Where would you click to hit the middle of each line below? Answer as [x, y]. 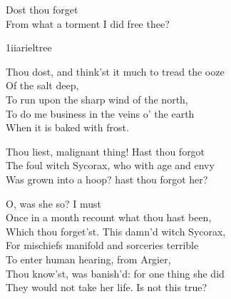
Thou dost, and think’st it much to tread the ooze [115, 71]
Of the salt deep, [42, 85]
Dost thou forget [42, 9]
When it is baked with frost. [67, 127]
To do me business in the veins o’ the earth [100, 113]
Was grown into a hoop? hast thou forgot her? [107, 179]
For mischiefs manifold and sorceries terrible [102, 245]
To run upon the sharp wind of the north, [97, 99]
